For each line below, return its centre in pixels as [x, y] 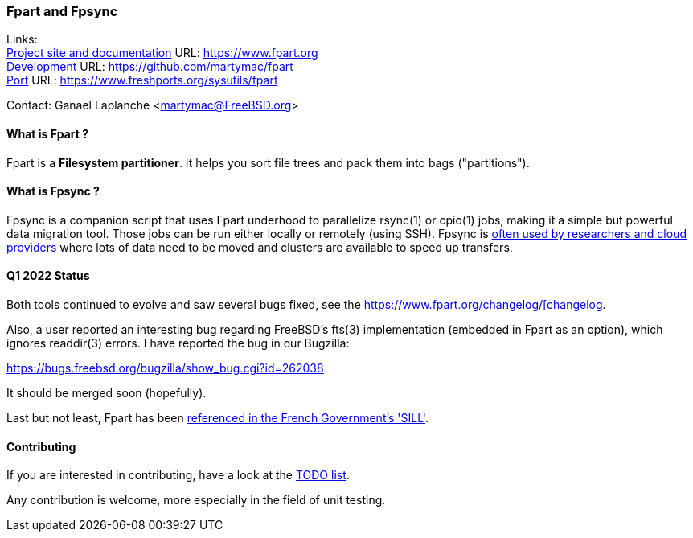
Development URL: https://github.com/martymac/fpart [150, 67]
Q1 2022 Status [48, 276]
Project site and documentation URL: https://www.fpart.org [162, 53]
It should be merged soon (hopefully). [107, 393]
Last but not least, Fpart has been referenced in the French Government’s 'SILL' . [217, 418]
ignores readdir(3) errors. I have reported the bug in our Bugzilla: [178, 343]
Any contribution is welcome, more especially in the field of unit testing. [196, 500]
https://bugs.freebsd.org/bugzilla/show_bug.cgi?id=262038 [165, 368]
